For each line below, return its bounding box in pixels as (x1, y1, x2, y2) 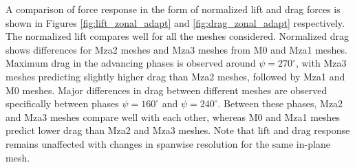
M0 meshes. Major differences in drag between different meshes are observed (6, 82, 327, 97)
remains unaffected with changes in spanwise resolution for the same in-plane (6, 136, 330, 151)
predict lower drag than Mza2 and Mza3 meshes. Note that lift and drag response (6, 123, 350, 137)
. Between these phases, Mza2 (217, 96, 343, 111)
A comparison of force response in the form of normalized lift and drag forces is (6, 2, 341, 16)
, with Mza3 (295, 56, 347, 70)
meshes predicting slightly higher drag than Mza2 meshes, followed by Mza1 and (6, 69, 345, 83)
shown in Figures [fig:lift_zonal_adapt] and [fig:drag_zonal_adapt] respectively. (6, 15, 345, 30)
